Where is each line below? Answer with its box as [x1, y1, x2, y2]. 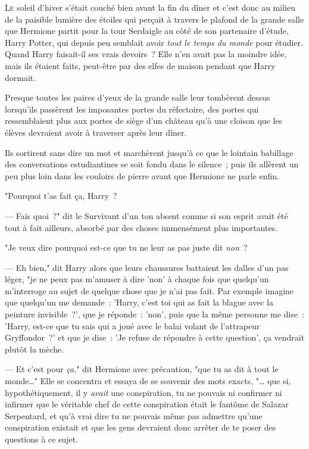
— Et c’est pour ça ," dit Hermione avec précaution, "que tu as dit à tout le [5, 363, 279, 375]
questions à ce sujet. [5, 433, 79, 445]
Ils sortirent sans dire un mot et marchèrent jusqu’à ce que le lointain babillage [5, 146, 294, 158]
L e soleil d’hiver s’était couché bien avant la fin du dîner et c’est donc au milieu [5, 1, 295, 13]
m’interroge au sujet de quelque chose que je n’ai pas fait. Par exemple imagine [5, 284, 294, 297]
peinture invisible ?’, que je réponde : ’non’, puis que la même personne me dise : [5, 308, 304, 320]
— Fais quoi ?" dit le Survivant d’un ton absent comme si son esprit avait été [5, 209, 288, 222]
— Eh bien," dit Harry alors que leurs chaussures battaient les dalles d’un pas [5, 261, 289, 273]
